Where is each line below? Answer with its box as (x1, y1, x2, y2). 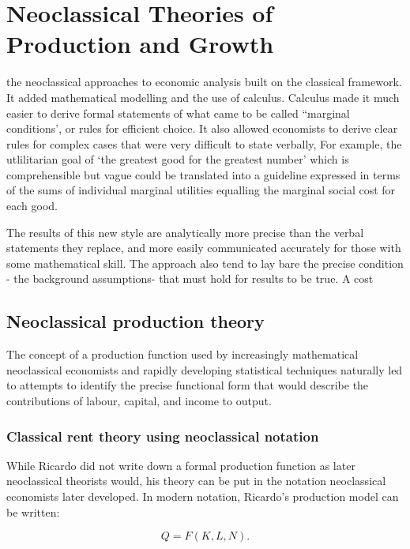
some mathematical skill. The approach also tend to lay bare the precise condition (6, 254, 404, 271)
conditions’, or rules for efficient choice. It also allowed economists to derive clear (6, 120, 398, 137)
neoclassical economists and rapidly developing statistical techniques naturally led (6, 361, 403, 378)
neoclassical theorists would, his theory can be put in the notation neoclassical (6, 472, 386, 489)
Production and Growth (6, 28, 274, 60)
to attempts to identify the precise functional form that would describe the (6, 377, 369, 393)
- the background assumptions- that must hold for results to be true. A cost (6, 270, 374, 287)
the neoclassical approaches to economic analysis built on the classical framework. (6, 73, 402, 90)
